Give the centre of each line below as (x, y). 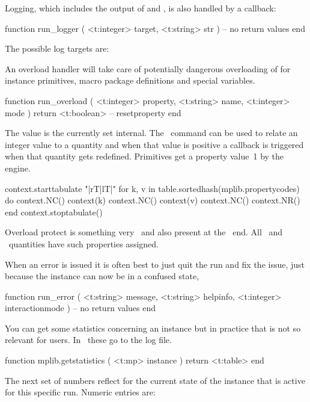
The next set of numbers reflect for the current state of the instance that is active (155, 380)
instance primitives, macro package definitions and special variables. (130, 80)
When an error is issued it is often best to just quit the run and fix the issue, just (155, 264)
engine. (18, 168)
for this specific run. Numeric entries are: (80, 392)
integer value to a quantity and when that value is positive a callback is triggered (154, 144)
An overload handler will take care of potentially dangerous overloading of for (148, 68)
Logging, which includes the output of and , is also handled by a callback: (141, 8)
